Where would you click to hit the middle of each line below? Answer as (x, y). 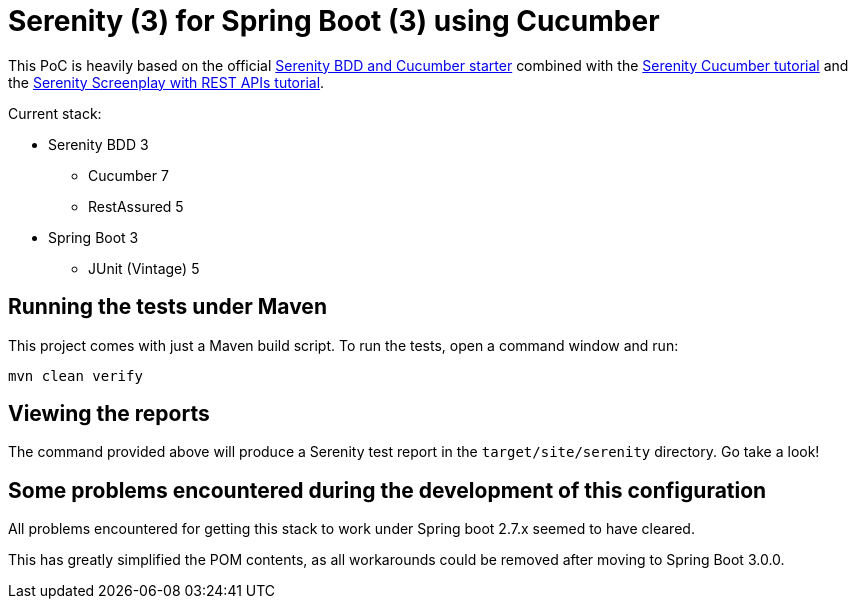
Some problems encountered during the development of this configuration (387, 490)
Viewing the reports (109, 414)
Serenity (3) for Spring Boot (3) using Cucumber (334, 21)
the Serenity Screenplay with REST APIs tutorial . (166, 82)
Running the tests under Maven (167, 307)
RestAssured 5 (136, 206)
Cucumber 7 (128, 175)
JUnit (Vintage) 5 (144, 268)
